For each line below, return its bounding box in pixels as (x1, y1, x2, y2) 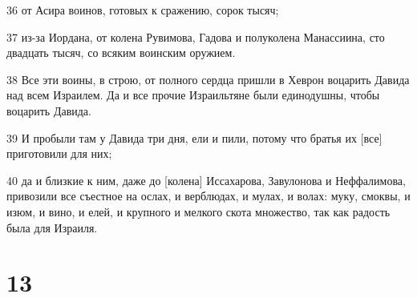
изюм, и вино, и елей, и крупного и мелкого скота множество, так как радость (6, 203, 391, 219)
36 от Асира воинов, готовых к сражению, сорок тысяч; (6, 2, 279, 18)
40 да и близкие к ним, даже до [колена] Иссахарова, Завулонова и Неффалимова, (6, 171, 406, 188)
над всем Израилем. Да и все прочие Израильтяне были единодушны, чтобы (6, 87, 380, 103)
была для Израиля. (6, 219, 98, 236)
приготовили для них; (6, 145, 112, 162)
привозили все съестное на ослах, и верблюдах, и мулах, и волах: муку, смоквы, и (6, 187, 411, 204)
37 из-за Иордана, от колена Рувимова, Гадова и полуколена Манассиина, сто (6, 28, 385, 45)
